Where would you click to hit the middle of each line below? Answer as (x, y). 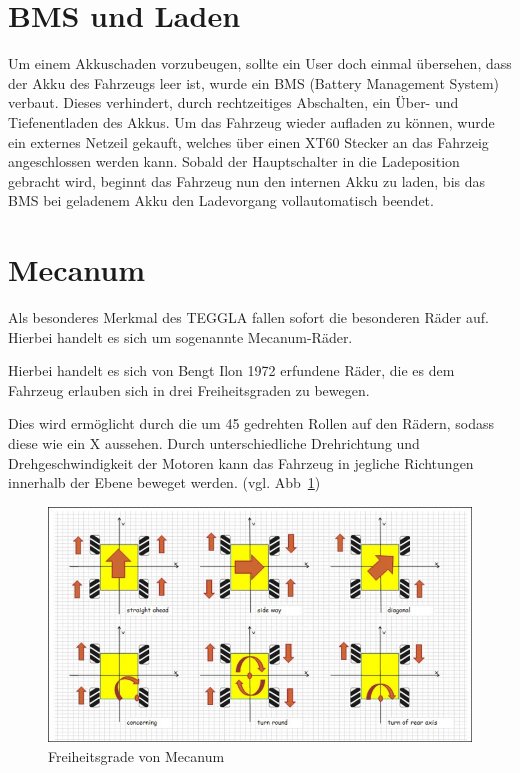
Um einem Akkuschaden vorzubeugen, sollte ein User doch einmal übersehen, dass (260, 63)
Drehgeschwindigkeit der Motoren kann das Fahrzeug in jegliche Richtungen (241, 462)
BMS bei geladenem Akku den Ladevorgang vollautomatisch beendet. (221, 200)
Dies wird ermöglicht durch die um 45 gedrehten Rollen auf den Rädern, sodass (251, 423)
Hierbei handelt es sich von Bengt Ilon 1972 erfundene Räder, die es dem (231, 370)
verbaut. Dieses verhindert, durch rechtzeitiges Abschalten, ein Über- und (233, 102)
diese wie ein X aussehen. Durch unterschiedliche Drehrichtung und (214, 442)
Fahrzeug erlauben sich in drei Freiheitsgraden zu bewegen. (189, 389)
